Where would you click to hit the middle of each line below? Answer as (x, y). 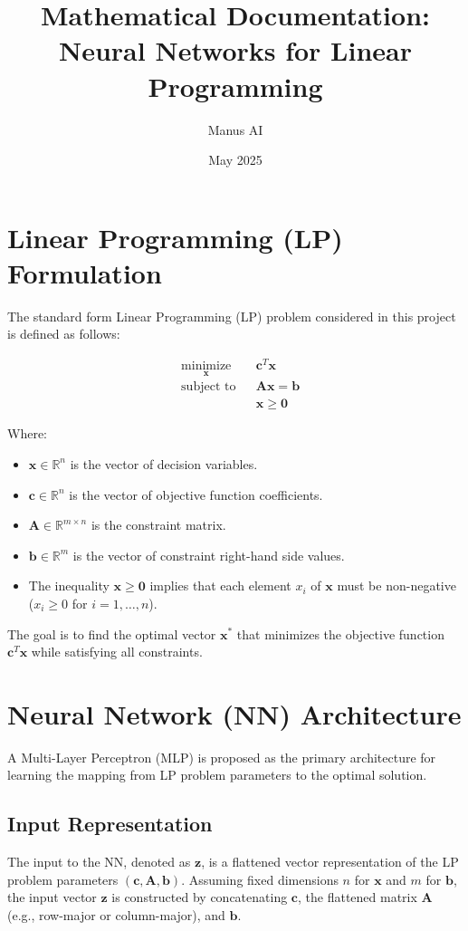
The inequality (69, 585)
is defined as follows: (64, 334)
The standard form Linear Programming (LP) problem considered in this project (232, 316)
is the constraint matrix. (158, 525)
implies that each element (220, 585)
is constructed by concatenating (200, 897)
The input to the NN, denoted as (99, 862)
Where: (27, 433)
